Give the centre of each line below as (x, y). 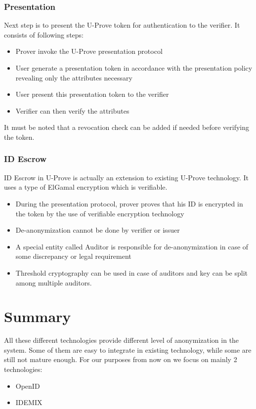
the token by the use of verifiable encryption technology (100, 213)
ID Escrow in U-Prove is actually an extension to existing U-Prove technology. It (127, 177)
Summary (38, 316)
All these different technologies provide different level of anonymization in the (122, 340)
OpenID (28, 386)
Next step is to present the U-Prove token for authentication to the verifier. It (122, 25)
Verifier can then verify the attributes (72, 110)
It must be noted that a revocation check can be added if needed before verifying (127, 127)
